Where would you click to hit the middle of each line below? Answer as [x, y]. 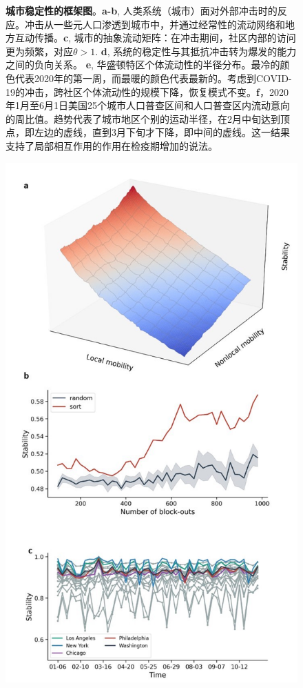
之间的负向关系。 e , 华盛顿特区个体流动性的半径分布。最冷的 [143, 65]
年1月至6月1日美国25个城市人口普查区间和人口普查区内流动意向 [148, 105]
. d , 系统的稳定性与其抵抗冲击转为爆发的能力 [196, 51]
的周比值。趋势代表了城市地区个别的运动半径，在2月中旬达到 [143, 118]
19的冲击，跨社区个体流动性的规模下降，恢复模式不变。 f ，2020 [147, 91]
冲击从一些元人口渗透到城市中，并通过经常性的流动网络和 [155, 24]
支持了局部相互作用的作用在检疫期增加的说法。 [112, 145]
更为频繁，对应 [39, 51]
